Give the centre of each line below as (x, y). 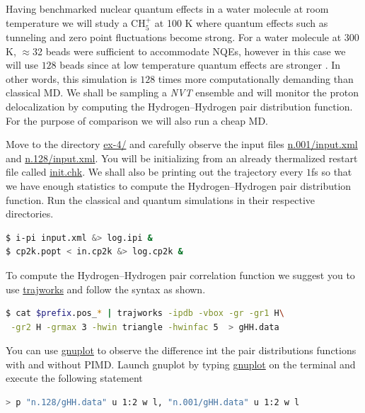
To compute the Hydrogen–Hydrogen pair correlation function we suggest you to (180, 275)
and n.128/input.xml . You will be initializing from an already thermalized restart (182, 158)
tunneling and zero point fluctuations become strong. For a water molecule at (174, 37)
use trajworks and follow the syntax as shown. (106, 289)
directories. (30, 214)
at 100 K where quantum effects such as (241, 22)
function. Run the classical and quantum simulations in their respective (161, 199)
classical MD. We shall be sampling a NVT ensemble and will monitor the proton (182, 92)
